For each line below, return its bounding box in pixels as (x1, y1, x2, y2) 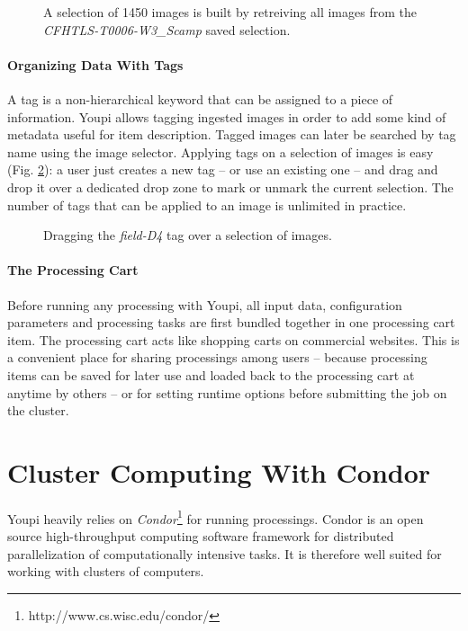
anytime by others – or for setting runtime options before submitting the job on (7, 383, 447, 402)
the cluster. (7, 401, 69, 420)
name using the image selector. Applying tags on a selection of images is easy (7, 142, 434, 161)
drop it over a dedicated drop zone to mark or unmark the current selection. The (7, 177, 454, 196)
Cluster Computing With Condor (7, 453, 431, 490)
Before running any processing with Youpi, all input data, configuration (7, 295, 402, 314)
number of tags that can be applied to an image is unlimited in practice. (7, 195, 407, 214)
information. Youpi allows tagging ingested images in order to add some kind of (7, 107, 446, 126)
